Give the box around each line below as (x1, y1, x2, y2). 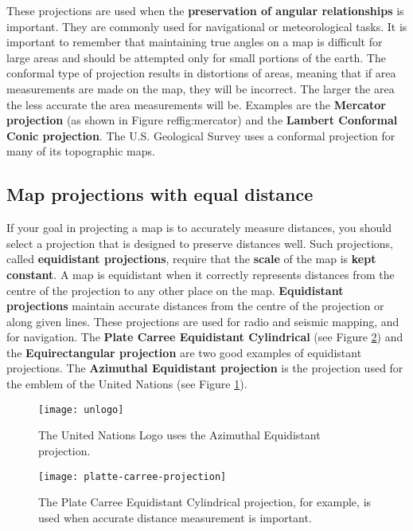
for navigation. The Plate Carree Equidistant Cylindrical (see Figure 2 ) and (6, 328, 403, 345)
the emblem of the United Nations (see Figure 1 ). (6, 376, 247, 392)
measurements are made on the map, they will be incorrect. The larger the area (6, 80, 395, 96)
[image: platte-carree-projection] (38, 470, 227, 482)
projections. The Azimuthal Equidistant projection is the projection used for (6, 360, 403, 376)
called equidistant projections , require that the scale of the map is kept (6, 250, 376, 267)
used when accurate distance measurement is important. (38, 509, 312, 525)
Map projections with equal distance (6, 182, 314, 206)
